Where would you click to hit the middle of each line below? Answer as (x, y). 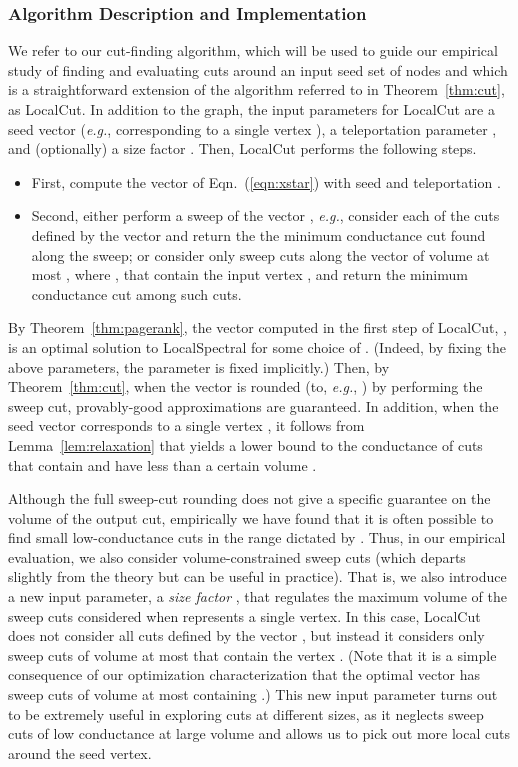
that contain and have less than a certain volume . (162, 464)
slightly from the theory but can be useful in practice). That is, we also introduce (257, 576)
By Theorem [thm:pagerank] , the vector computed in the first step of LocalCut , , (257, 327)
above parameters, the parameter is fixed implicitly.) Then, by (199, 366)
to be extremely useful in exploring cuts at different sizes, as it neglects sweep (246, 713)
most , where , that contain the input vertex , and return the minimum (249, 274)
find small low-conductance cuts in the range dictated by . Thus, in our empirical (257, 537)
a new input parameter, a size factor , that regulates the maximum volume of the (257, 596)
